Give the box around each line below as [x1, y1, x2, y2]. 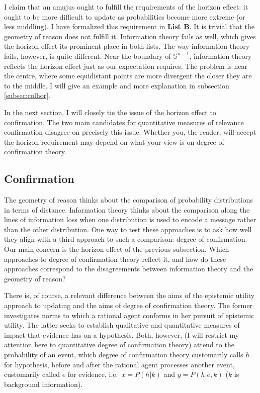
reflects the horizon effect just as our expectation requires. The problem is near [4, 60, 248, 71]
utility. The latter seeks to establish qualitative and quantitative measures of [4, 320, 240, 330]
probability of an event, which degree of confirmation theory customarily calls [4, 349, 243, 360]
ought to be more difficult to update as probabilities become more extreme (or [4, 11, 245, 22]
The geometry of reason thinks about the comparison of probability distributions [4, 194, 253, 205]
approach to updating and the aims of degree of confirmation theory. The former [4, 300, 252, 311]
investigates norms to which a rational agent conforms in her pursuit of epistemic [4, 310, 254, 320]
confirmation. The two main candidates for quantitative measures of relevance [4, 117, 244, 127]
